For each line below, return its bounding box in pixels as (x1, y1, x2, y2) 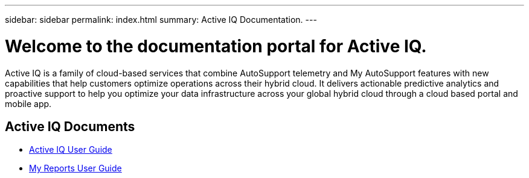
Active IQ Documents (5, 118, 135, 134)
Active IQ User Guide (29, 144, 112, 155)
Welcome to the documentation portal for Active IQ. (5, 35, 427, 57)
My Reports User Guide (29, 163, 122, 174)
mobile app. (5, 98, 52, 109)
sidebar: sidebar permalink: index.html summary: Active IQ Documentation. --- (5, 14, 317, 25)
